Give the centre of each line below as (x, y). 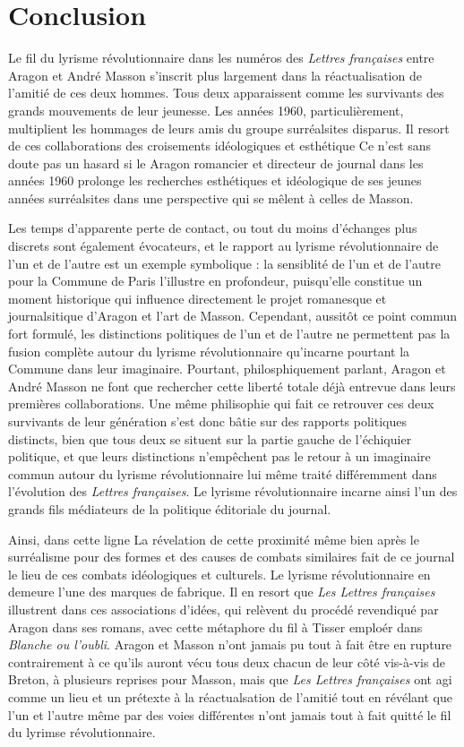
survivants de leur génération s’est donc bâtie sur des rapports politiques (207, 421)
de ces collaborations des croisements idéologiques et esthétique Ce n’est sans (220, 146)
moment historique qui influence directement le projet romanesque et (198, 298)
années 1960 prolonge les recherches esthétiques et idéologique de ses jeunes (215, 180)
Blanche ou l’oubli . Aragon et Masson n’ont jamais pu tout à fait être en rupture (230, 644)
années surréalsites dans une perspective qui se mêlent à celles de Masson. (211, 197)
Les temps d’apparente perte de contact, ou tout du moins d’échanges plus (213, 228)
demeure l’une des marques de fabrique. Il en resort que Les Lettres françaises (222, 592)
